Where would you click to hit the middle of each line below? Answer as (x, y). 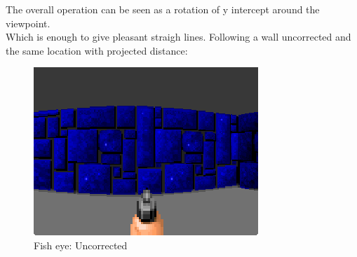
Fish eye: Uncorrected (81, 245)
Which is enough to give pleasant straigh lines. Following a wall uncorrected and (178, 37)
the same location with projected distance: (97, 50)
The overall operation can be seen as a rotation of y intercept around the (163, 9)
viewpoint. (28, 23)
